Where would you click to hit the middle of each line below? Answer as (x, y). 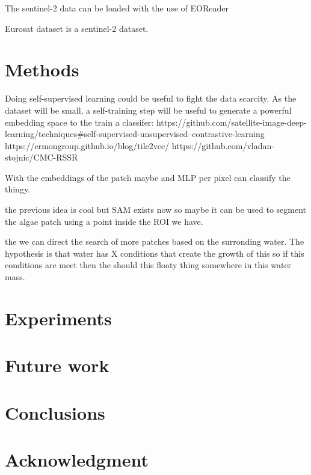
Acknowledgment (77, 459)
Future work (57, 365)
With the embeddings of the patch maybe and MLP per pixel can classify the (148, 177)
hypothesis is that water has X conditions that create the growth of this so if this (155, 253)
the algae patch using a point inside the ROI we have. (104, 221)
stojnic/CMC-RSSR (42, 157)
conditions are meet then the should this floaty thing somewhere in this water (148, 265)
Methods (42, 69)
